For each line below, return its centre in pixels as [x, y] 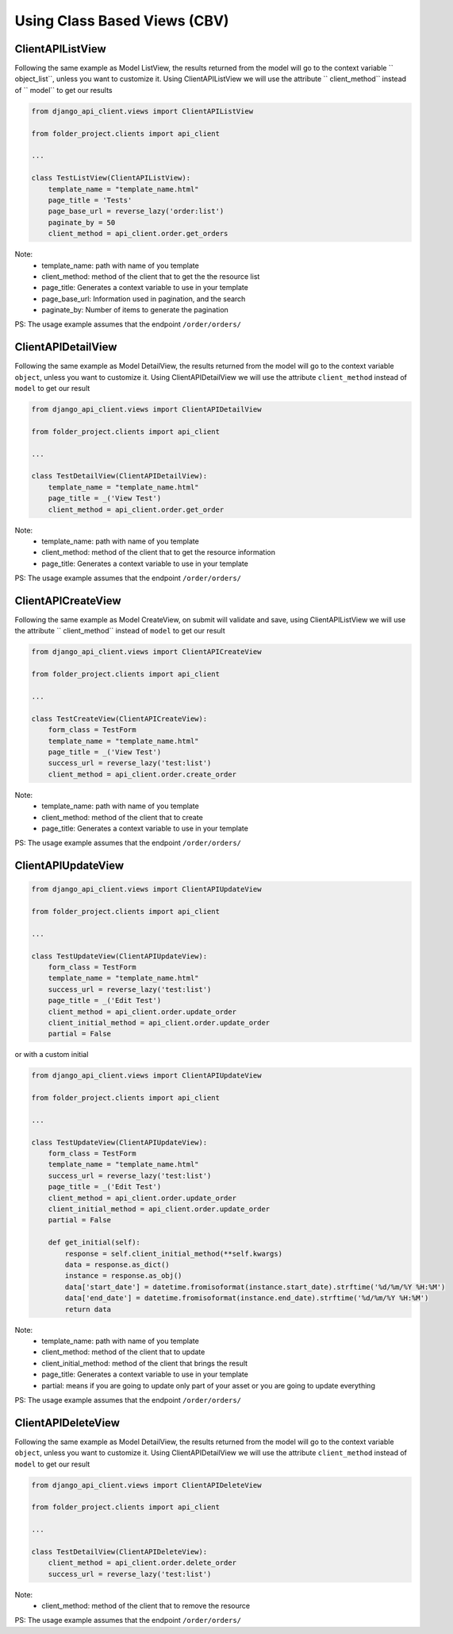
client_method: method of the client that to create [123, 817]
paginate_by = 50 [82, 222]
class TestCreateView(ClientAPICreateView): [119, 718]
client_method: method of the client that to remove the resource [146, 1606]
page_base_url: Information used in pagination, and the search [144, 299]
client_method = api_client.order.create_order [142, 774]
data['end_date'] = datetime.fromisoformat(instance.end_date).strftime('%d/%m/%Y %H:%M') [247, 1298]
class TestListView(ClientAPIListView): [111, 178]
